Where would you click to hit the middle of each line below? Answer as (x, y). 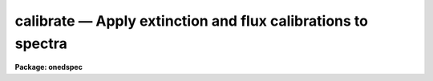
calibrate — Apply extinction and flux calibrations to (192, 21)
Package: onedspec (49, 67)
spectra (41, 43)
